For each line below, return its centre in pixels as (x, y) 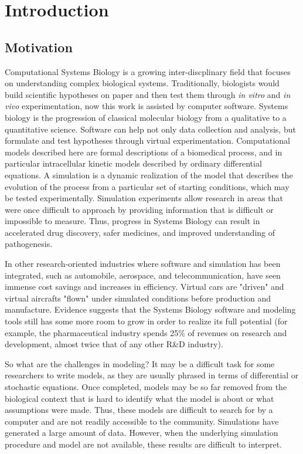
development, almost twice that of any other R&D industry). (114, 344)
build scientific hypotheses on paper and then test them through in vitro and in (148, 94)
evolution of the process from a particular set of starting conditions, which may (147, 186)
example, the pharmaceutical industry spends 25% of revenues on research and (146, 332)
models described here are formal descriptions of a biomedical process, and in (144, 152)
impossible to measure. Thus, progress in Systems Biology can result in (132, 221)
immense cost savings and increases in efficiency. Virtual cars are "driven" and (144, 287)
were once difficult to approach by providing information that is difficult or (139, 209)
